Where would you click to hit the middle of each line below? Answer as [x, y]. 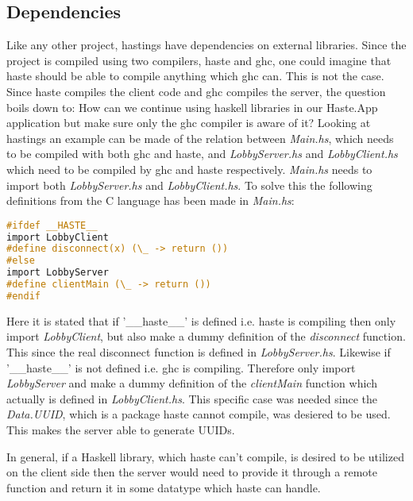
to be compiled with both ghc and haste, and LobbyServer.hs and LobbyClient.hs [202, 154]
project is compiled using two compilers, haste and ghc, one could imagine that [199, 60]
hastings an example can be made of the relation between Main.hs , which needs [200, 138]
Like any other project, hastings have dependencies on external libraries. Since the [206, 45]
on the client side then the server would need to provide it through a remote [192, 472]
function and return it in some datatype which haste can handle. [164, 487]
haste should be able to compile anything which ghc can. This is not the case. [195, 76]
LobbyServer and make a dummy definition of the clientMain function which [192, 383]
